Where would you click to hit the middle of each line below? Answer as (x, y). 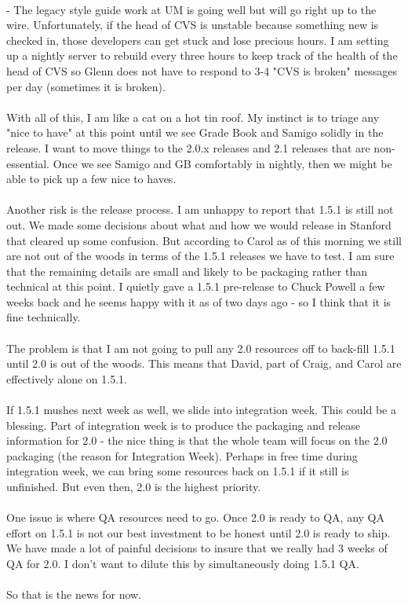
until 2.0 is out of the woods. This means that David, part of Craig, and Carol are (204, 363)
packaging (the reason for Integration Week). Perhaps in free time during (182, 455)
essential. (28, 163)
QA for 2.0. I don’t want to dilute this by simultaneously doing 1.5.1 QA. (183, 563)
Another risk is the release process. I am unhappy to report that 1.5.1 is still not (200, 209)
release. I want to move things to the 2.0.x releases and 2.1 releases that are (188, 147)
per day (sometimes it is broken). (86, 86)
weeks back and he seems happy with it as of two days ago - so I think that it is (199, 301)
